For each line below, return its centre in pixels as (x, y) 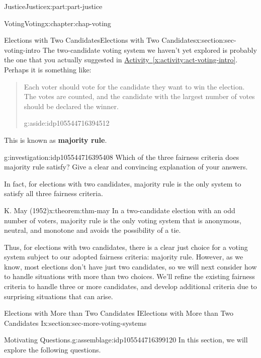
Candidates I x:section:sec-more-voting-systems (75, 323)
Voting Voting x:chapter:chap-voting (58, 23)
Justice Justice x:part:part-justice (53, 6)
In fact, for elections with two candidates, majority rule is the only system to (123, 183)
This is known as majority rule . (56, 140)
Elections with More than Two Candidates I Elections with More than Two (119, 313)
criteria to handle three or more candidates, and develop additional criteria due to (130, 286)
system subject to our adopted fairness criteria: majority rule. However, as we (124, 257)
